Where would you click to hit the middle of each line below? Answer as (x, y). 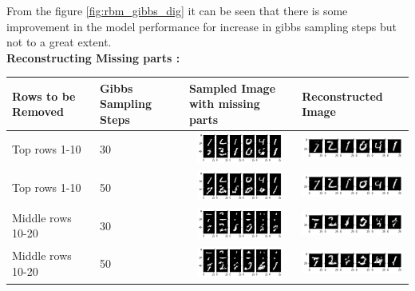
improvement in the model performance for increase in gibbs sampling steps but (202, 26)
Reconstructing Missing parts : (93, 57)
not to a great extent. (59, 42)
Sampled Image (232, 88)
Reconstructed (342, 96)
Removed (38, 112)
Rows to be (44, 96)
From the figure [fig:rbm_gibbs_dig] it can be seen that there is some (177, 10)
